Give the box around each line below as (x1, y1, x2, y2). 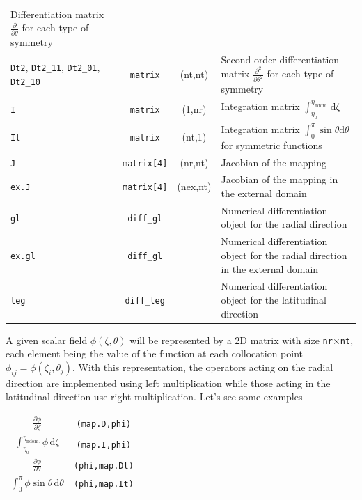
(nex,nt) (177, 179, 212, 194)
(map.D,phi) (76, 419, 132, 429)
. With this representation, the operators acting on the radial (72, 359, 333, 374)
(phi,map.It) (73, 479, 134, 490)
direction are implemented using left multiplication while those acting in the (6, 375, 331, 390)
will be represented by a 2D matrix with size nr (129, 332, 333, 347)
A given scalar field (6, 332, 88, 347)
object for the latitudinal (221, 292, 326, 306)
